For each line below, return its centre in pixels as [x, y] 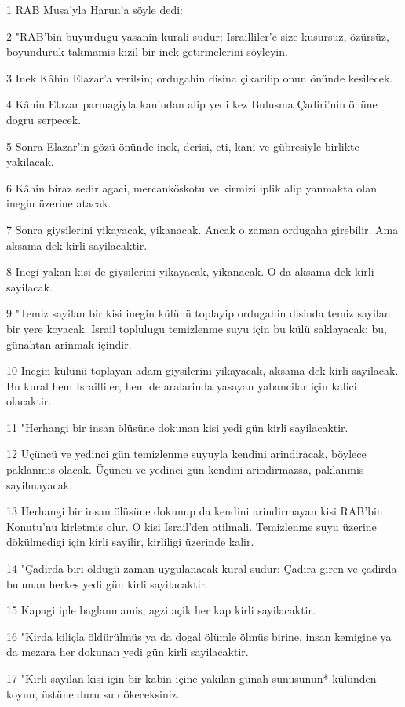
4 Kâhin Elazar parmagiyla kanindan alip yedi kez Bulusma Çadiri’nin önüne [192, 104]
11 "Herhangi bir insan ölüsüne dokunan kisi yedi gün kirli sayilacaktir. [177, 427]
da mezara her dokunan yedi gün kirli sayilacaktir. [128, 652]
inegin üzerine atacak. [59, 203]
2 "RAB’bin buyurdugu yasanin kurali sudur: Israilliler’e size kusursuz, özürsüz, [198, 36]
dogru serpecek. [44, 119]
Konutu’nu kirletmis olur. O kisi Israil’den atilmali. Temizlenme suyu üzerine [192, 526]
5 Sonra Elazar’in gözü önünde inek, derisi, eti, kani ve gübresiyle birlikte [183, 146]
